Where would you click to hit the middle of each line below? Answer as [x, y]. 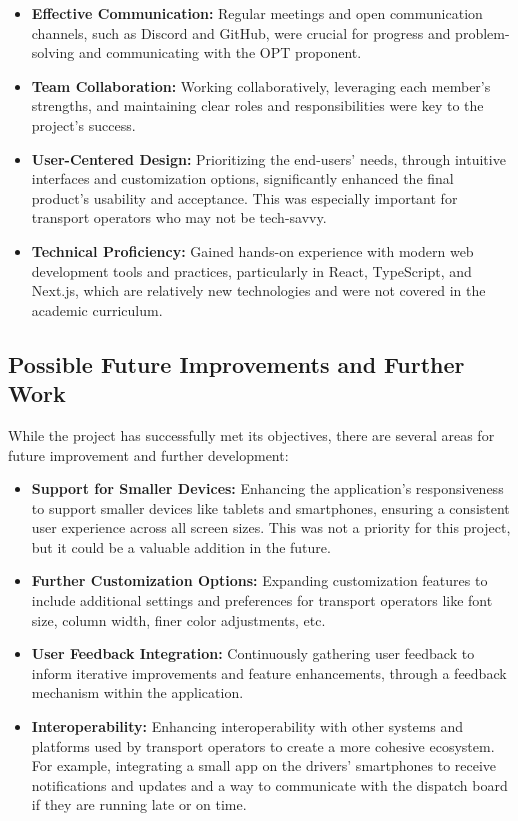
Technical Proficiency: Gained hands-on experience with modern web [252, 250]
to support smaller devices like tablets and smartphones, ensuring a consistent [270, 507]
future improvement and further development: [148, 454]
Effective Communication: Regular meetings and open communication [257, 13]
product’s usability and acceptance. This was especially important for [244, 197]
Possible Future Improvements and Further [236, 363]
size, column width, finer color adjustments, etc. [178, 619]
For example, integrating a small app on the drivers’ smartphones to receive [264, 765]
